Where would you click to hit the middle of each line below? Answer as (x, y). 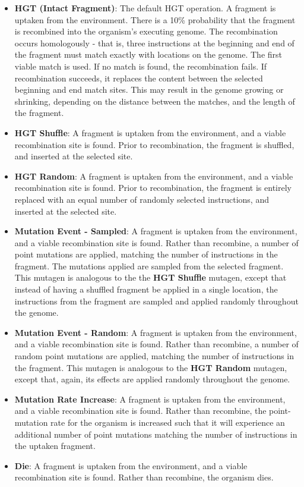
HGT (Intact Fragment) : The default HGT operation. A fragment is (145, 8)
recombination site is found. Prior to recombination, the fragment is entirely (153, 188)
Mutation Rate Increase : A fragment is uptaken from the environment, (150, 399)
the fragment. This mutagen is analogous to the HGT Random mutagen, (151, 367)
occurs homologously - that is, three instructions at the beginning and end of (154, 43)
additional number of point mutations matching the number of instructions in (156, 434)
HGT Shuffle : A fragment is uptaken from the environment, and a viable (150, 132)
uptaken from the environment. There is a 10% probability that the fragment (155, 19)
